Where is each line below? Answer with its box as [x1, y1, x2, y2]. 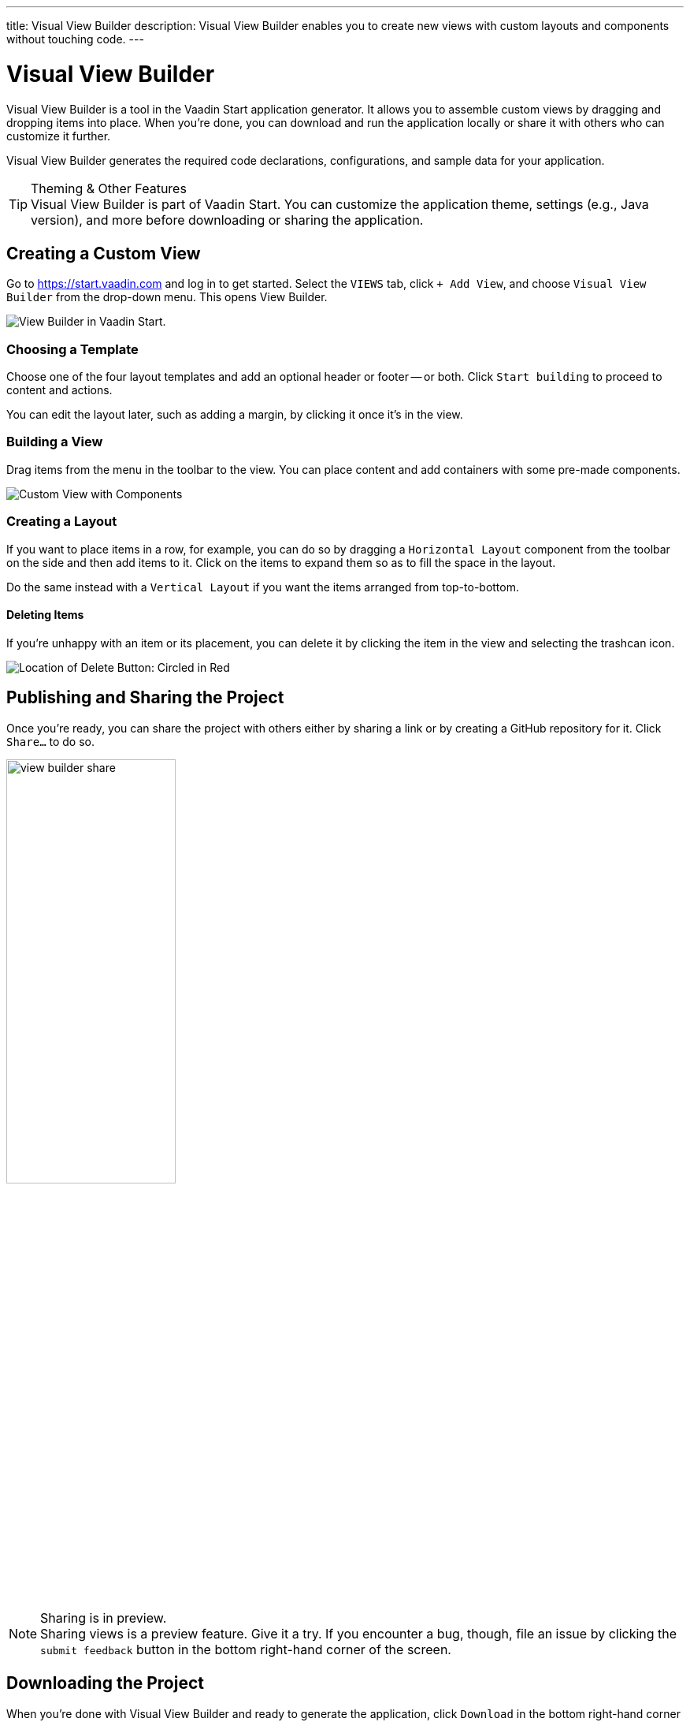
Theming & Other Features [31, 180, 187, 196]
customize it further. [6, 129, 111, 143]
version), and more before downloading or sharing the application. [31, 211, 424, 228]
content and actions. [6, 383, 113, 397]
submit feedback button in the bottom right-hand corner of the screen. [40, 1641, 451, 1657]
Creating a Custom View [6, 243, 201, 263]
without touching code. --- [6, 32, 144, 46]
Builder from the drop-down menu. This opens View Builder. [6, 290, 328, 304]
